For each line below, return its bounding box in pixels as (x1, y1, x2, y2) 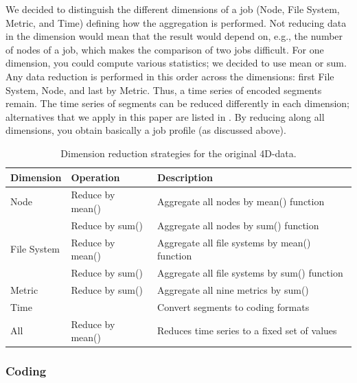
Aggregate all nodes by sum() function (157, 218, 319, 232)
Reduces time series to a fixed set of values (157, 323, 337, 338)
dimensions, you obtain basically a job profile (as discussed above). (5, 123, 286, 137)
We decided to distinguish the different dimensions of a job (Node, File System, (5, 2, 340, 16)
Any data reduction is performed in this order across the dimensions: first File (5, 69, 334, 83)
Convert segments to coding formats (157, 299, 310, 314)
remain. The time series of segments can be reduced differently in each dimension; (5, 96, 349, 111)
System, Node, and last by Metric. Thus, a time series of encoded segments (5, 82, 322, 97)
